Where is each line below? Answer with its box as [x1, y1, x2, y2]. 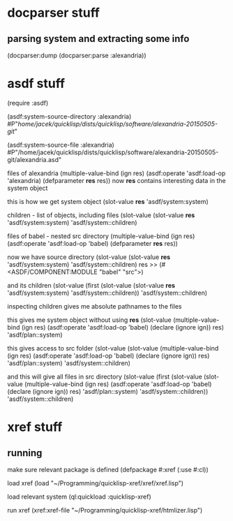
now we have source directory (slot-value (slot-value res [7, 253, 171, 261]
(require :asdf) [7, 98, 49, 107]
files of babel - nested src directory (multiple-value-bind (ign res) [7, 232, 195, 240]
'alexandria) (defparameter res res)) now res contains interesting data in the [7, 176, 226, 184]
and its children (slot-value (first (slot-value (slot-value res [7, 281, 176, 289]
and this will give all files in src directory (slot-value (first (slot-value [7, 372, 202, 381]
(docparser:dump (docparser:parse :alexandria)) [7, 51, 146, 59]
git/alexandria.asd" [7, 155, 62, 163]
